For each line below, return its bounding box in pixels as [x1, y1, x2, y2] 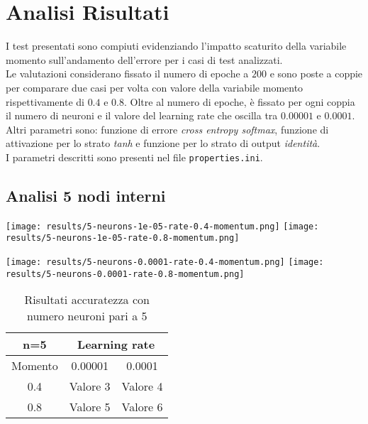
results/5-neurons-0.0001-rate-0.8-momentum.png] [6, 268, 245, 279]
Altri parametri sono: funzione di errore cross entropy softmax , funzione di [6, 121, 329, 136]
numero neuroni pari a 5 [26, 308, 147, 325]
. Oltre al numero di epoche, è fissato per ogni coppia [123, 94, 355, 109]
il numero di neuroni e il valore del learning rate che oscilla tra [6, 108, 278, 123]
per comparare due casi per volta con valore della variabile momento [6, 80, 303, 94]
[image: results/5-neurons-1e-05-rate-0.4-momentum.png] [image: [6, 221, 319, 232]
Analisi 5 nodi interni [6, 184, 166, 206]
